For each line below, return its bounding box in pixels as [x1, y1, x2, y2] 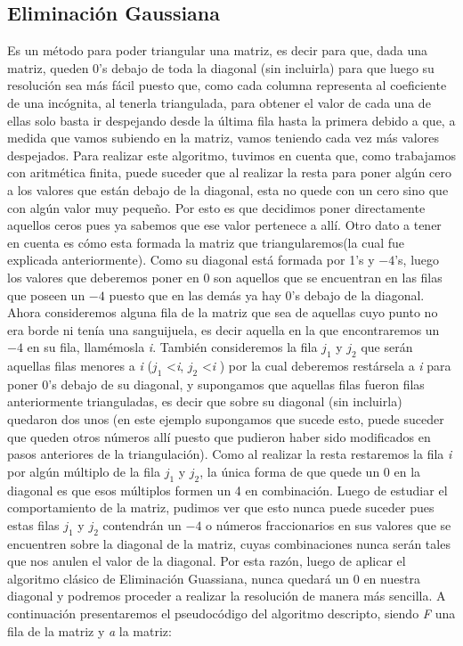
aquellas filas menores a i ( [7, 356, 152, 375]
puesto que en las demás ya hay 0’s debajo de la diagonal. [109, 285, 425, 304]
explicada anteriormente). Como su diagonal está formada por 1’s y [7, 250, 375, 269]
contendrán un [102, 515, 182, 534]
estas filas [7, 515, 60, 534]
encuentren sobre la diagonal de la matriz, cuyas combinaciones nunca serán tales [7, 534, 451, 552]
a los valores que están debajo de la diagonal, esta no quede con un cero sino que [7, 180, 449, 199]
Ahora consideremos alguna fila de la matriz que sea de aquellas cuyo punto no [7, 303, 438, 322]
